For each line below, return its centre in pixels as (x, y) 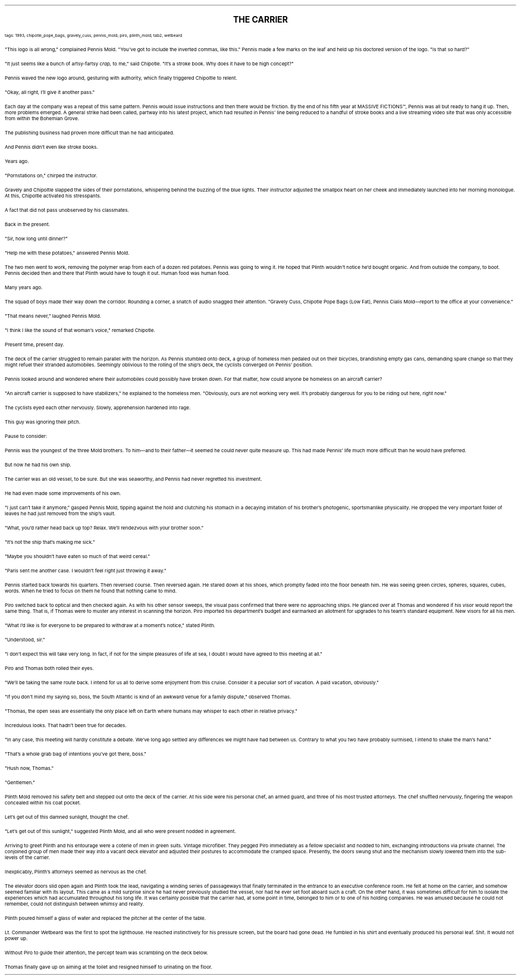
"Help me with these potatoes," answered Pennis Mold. (67, 253)
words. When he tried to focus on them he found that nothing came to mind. (91, 591)
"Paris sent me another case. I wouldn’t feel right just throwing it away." (86, 571)
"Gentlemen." (20, 782)
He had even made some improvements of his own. (63, 493)
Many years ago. (24, 287)
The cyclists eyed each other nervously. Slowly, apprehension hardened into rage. (98, 408)
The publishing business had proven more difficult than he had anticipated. (90, 133)
